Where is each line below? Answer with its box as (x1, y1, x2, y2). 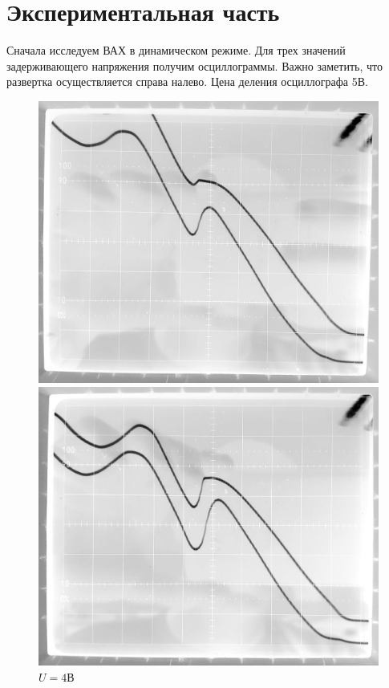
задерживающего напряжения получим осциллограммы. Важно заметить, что (6, 57, 383, 74)
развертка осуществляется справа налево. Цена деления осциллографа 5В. (6, 73, 368, 90)
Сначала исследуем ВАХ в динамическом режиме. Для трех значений (6, 42, 346, 59)
